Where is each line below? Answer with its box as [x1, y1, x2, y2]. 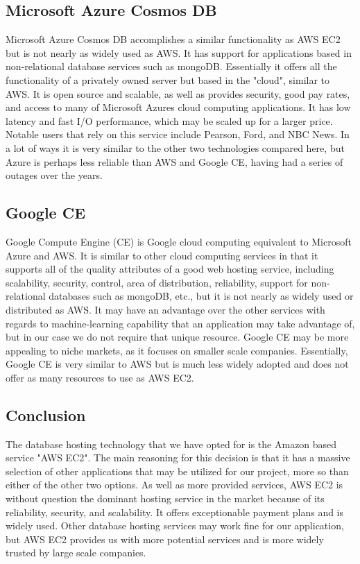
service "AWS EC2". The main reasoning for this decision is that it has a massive [6, 450, 350, 465]
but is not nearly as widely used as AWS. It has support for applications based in [6, 45, 352, 60]
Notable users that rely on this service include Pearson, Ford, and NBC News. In [6, 127, 350, 142]
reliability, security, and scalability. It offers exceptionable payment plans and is [6, 504, 344, 519]
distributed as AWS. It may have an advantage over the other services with [6, 302, 325, 316]
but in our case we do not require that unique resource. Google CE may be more [6, 330, 349, 344]
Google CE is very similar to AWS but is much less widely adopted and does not [6, 357, 349, 371]
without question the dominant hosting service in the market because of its [6, 491, 325, 506]
